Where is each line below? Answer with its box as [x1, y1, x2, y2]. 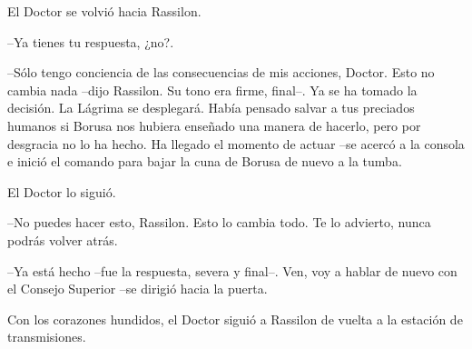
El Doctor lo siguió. [7, 182, 116, 201]
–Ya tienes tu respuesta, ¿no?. [7, 32, 174, 51]
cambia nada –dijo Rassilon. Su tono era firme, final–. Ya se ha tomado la [7, 80, 418, 99]
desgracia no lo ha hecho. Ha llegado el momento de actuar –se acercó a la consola [7, 134, 465, 153]
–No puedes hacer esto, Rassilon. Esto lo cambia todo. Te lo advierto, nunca [7, 213, 431, 232]
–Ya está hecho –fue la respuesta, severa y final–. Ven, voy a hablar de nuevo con [7, 261, 457, 280]
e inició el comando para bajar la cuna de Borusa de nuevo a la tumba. [7, 152, 402, 171]
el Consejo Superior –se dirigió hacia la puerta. [7, 279, 268, 298]
